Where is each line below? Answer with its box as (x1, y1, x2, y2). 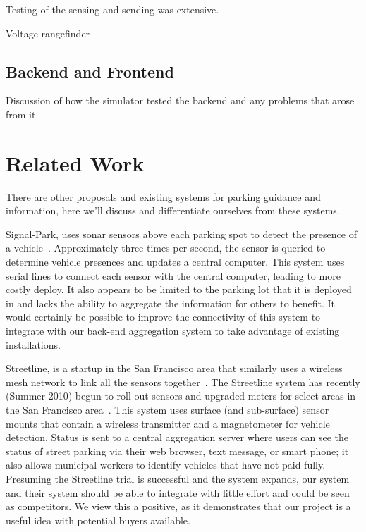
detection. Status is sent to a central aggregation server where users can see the (6, 430, 349, 445)
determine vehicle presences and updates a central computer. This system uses (6, 254, 345, 269)
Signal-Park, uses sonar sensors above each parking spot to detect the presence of (6, 226, 357, 241)
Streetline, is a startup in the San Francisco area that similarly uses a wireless (6, 361, 343, 376)
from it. (6, 106, 39, 121)
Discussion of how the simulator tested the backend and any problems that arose (6, 93, 355, 108)
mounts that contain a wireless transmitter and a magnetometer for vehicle (6, 416, 330, 431)
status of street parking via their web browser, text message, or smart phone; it (6, 443, 349, 458)
